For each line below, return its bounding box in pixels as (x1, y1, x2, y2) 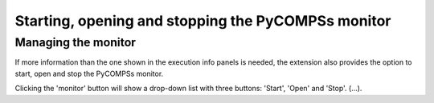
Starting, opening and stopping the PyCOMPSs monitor (14, 12, 391, 30)
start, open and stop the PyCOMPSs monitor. (14, 69, 164, 78)
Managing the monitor (14, 35, 137, 50)
